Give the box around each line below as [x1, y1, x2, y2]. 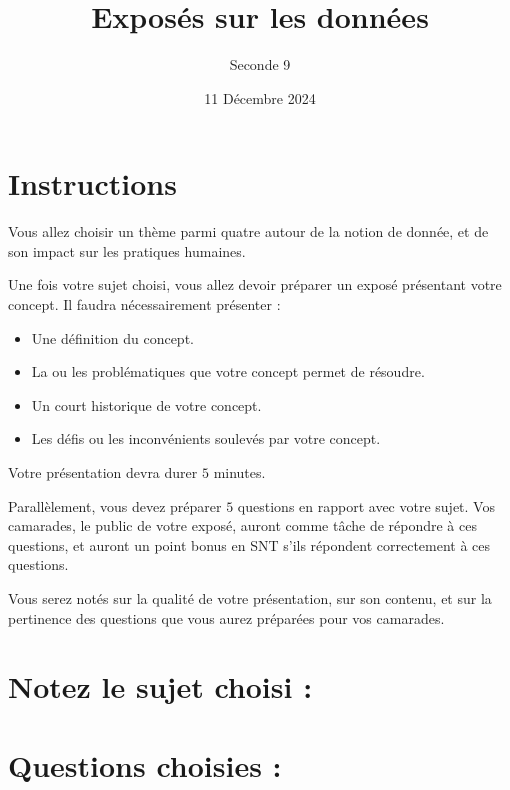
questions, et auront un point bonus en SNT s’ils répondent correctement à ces [8, 534, 491, 555]
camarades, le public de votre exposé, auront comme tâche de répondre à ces [8, 515, 477, 536]
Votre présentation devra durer [8, 462, 198, 482]
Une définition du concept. [31, 327, 194, 348]
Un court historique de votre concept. [31, 394, 262, 415]
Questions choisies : [8, 744, 282, 785]
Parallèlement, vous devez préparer [8, 495, 222, 516]
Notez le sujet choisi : [8, 666, 313, 707]
